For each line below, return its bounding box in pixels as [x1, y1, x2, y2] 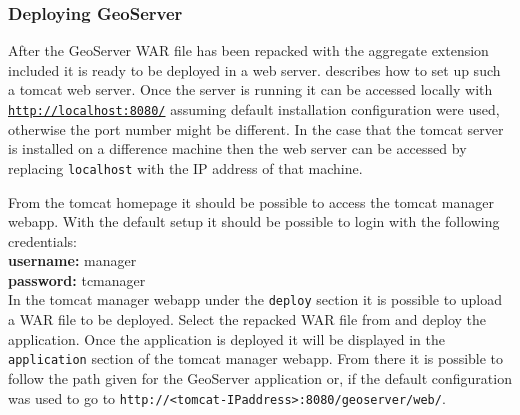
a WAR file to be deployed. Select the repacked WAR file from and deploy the [8, 309, 487, 330]
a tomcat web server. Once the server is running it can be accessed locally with [8, 79, 493, 100]
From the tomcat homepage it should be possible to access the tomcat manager [8, 191, 494, 212]
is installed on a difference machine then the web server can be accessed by [8, 138, 467, 159]
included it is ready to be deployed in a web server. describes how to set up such [8, 59, 501, 80]
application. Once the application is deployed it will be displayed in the [8, 328, 445, 349]
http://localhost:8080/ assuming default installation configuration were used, [8, 99, 500, 119]
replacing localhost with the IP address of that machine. [8, 157, 363, 178]
